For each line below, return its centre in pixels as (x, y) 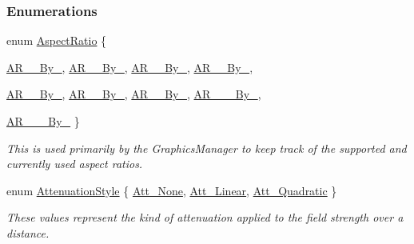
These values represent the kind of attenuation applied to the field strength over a (205, 217)
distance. (28, 232)
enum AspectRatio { (57, 40)
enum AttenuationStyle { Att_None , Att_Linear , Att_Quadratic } (172, 190)
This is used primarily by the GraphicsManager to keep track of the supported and (207, 148)
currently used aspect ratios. (75, 164)
